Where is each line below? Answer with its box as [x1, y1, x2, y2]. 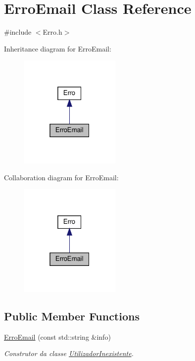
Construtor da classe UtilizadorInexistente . [4, 348, 134, 359]
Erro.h [43, 27, 62, 37]
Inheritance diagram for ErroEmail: [4, 43, 111, 53]
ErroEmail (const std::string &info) [4, 331, 111, 342]
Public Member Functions [4, 308, 140, 323]
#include [4, 27, 32, 37]
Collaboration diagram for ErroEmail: [4, 172, 119, 182]
